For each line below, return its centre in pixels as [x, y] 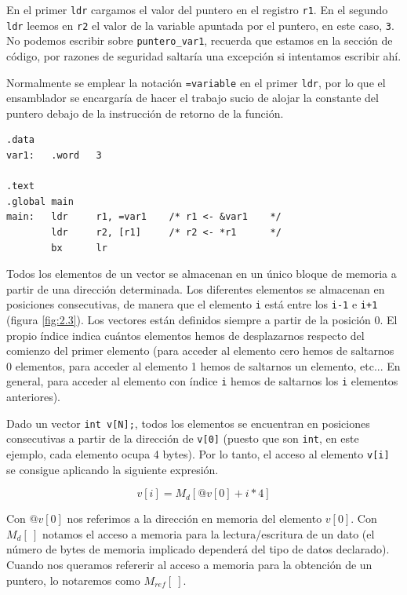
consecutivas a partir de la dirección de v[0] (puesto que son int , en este [183, 438]
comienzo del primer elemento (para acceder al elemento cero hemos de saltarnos [200, 350]
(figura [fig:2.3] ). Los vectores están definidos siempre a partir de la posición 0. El [202, 319]
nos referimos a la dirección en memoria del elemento [194, 518]
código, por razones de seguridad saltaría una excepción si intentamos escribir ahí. [204, 55]
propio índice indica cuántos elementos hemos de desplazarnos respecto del [185, 335]
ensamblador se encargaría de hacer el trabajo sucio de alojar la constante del [193, 98]
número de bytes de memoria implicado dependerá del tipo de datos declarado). [198, 549]
